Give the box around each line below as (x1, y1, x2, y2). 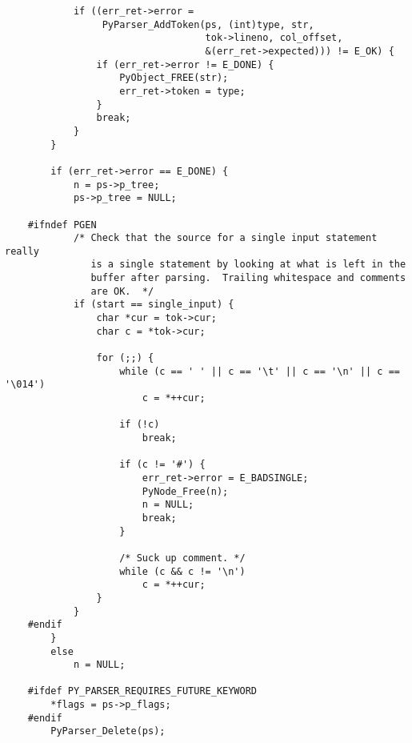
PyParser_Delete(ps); (50, 725, 166, 737)
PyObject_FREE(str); (119, 72, 229, 84)
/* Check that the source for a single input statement (73, 232, 378, 244)
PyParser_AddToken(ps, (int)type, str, (102, 18, 314, 30)
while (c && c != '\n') (119, 565, 246, 577)
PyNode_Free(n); (142, 485, 229, 497)
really (5, 245, 39, 257)
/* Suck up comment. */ (119, 552, 246, 564)
